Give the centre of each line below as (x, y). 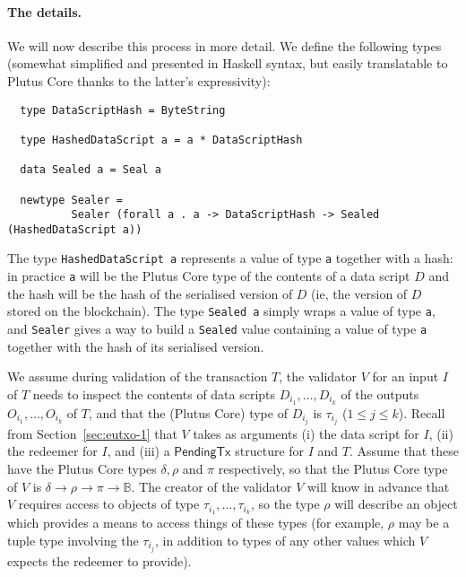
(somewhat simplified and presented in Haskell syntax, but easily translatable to (228, 63)
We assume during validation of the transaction (138, 376)
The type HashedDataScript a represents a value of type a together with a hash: (230, 258)
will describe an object (396, 504)
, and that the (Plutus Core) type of (188, 412)
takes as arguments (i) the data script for (306, 433)
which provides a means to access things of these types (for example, (196, 523)
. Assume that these (404, 451)
